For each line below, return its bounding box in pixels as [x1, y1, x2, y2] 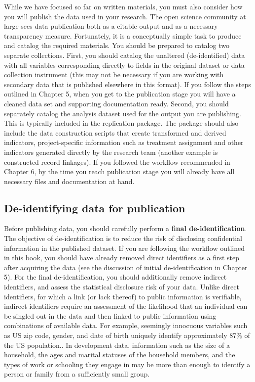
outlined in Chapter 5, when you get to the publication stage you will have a [4, 89, 236, 99]
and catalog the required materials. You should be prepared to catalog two [4, 40, 229, 50]
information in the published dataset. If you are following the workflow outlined [4, 242, 245, 253]
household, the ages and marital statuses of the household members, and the [4, 349, 235, 360]
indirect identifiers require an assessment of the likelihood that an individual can [4, 301, 248, 311]
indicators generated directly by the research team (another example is [4, 146, 218, 157]
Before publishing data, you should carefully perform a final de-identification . [4, 223, 247, 234]
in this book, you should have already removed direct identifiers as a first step [4, 252, 240, 263]
